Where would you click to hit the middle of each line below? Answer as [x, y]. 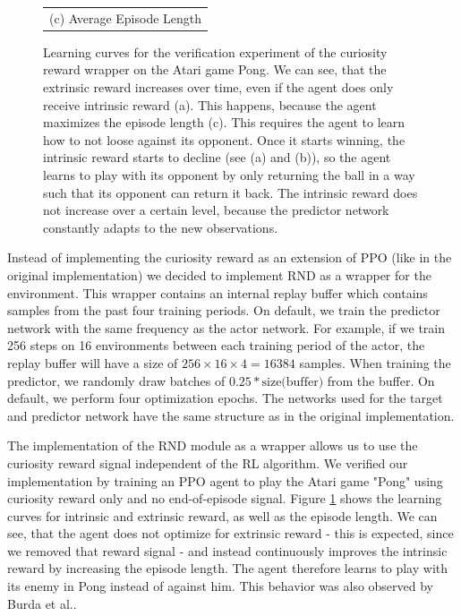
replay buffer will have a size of [93, 362]
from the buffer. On [381, 380]
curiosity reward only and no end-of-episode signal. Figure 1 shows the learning [225, 498]
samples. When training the [375, 362]
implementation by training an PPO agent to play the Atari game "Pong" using [225, 480]
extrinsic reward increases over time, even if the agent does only [218, 87]
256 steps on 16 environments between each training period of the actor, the [216, 345]
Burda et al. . [42, 603]
